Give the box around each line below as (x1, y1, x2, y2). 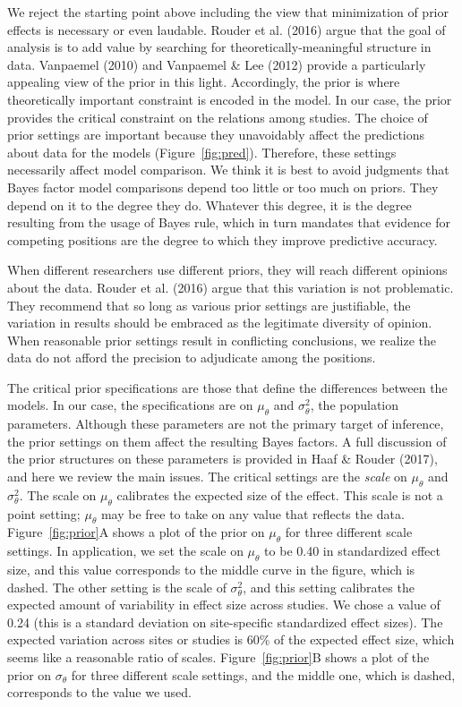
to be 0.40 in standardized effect (264, 541, 441, 560)
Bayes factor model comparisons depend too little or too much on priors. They (7, 177, 439, 196)
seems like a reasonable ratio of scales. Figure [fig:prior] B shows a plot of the (7, 648, 430, 666)
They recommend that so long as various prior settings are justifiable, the (7, 295, 411, 314)
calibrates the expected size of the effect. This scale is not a (116, 485, 443, 504)
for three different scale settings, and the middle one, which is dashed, (71, 665, 456, 684)
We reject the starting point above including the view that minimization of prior (7, 3, 449, 21)
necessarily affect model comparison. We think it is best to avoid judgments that (7, 160, 449, 179)
